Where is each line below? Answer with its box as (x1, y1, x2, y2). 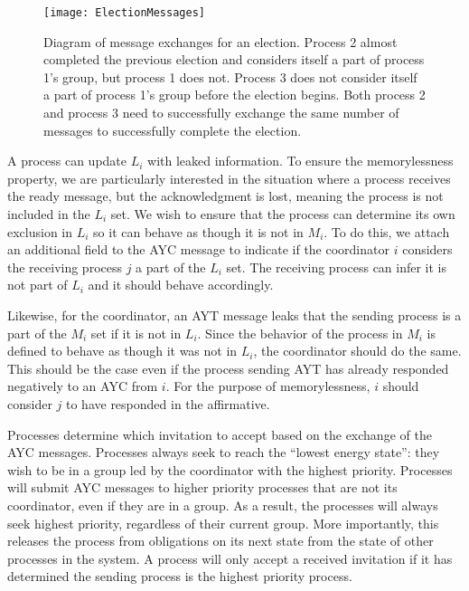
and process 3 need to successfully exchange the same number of (43, 103, 399, 122)
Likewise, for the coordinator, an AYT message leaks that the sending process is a (7, 305, 462, 324)
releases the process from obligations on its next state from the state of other (7, 531, 434, 550)
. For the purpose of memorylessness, (165, 377, 371, 396)
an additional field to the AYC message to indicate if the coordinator (7, 240, 389, 259)
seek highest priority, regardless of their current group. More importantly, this (7, 513, 439, 532)
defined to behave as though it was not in (7, 341, 238, 360)
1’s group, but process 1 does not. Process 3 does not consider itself (43, 67, 417, 86)
